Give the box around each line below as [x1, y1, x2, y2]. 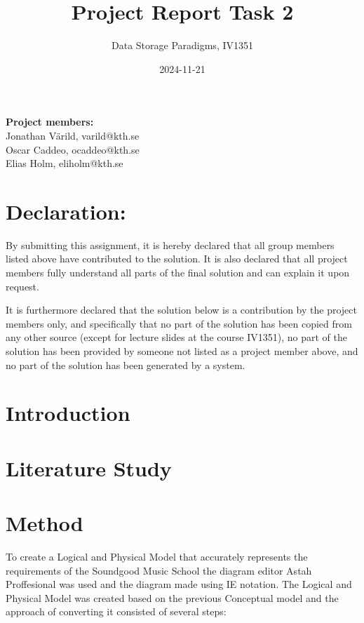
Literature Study [6, 453, 172, 482]
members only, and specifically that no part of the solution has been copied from [6, 316, 352, 330]
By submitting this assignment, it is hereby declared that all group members [6, 237, 335, 252]
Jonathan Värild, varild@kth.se [6, 128, 140, 142]
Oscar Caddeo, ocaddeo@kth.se [6, 142, 140, 156]
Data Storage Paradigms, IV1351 [112, 38, 253, 53]
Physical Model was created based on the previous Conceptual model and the [6, 590, 339, 605]
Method [6, 509, 83, 537]
